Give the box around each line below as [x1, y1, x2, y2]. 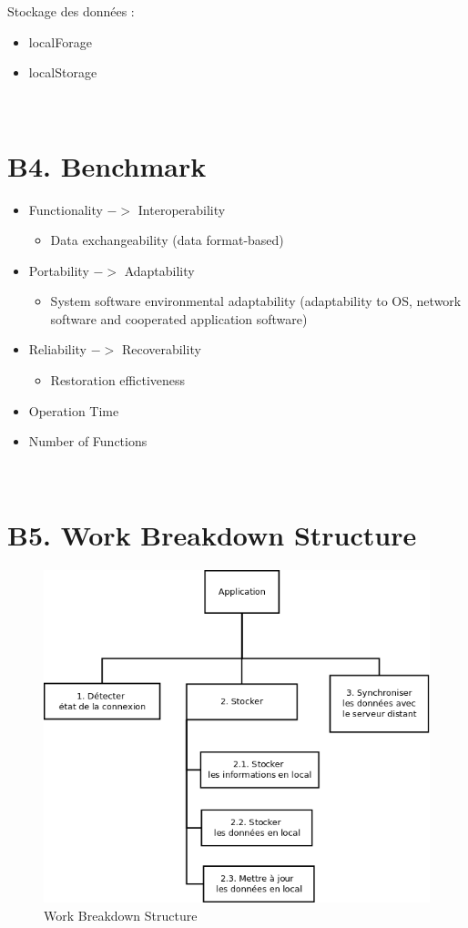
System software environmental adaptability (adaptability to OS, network [50, 291, 462, 311]
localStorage [28, 63, 97, 82]
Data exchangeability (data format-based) [50, 230, 284, 250]
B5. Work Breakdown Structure [7, 515, 417, 553]
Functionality [28, 199, 103, 219]
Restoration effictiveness [50, 371, 186, 390]
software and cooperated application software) [50, 309, 308, 328]
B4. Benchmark [7, 147, 207, 184]
